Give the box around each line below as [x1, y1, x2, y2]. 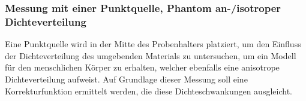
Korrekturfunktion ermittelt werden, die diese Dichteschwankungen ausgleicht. [5, 84, 292, 97]
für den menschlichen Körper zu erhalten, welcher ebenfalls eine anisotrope [5, 61, 280, 74]
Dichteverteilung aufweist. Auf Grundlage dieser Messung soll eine [5, 72, 248, 85]
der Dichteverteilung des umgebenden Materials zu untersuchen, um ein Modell [5, 49, 296, 62]
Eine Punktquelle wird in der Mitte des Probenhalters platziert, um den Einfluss [5, 38, 301, 50]
